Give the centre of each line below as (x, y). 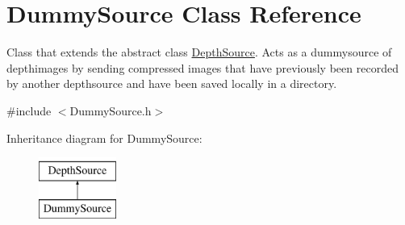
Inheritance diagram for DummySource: (104, 137)
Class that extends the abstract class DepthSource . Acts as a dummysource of (199, 52)
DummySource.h (111, 110)
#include (29, 110)
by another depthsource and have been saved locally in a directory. (172, 83)
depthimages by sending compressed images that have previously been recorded (202, 67)
